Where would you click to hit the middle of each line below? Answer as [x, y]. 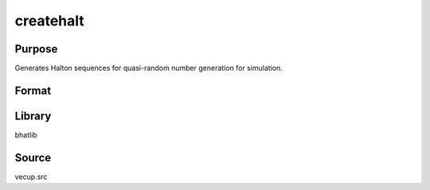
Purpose [36, 49]
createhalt [50, 21]
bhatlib [26, 134]
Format [33, 90]
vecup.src [31, 176]
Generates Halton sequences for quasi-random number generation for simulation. [149, 68]
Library [33, 116]
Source [33, 158]
